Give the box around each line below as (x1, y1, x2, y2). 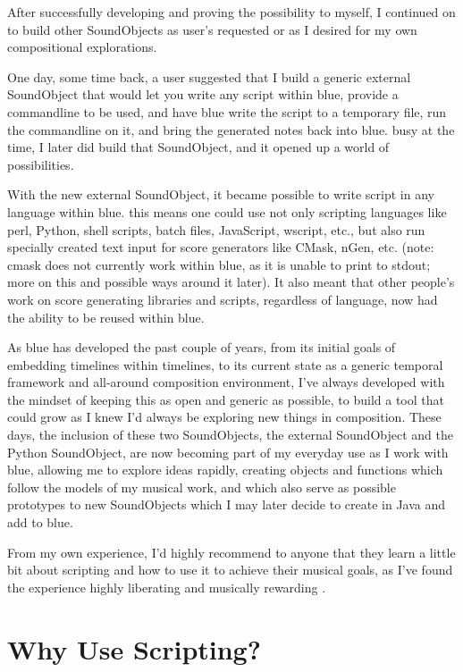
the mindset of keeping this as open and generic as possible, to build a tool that (7, 390, 444, 408)
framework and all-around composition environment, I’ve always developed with (7, 373, 445, 391)
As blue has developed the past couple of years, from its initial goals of (7, 338, 396, 357)
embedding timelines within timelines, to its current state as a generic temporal (7, 355, 443, 374)
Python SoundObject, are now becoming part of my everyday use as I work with (7, 442, 449, 461)
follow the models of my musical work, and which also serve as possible (7, 477, 396, 496)
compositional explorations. (7, 38, 157, 56)
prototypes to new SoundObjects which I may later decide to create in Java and (7, 495, 446, 514)
